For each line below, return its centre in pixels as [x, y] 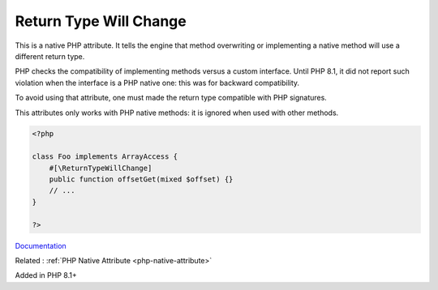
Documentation [41, 245]
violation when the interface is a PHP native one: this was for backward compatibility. [157, 83]
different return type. [50, 56]
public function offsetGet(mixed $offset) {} [141, 179]
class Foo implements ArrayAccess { [105, 157]
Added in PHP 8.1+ [46, 275]
